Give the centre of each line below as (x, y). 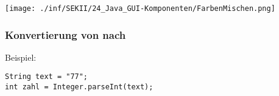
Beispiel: (21, 57)
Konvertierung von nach (65, 34)
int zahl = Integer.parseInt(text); (79, 87)
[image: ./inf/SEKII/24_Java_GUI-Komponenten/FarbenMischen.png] (140, 9)
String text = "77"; (47, 77)
